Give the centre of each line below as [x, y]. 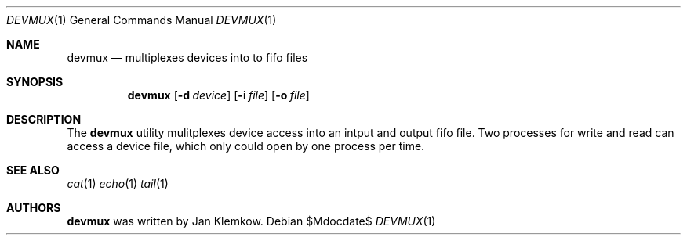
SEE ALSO [33, 170]
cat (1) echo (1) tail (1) [118, 183]
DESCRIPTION [44, 119]
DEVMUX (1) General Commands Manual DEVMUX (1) [142, 20]
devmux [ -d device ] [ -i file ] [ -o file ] [218, 95]
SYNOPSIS [35, 82]
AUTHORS [34, 208]
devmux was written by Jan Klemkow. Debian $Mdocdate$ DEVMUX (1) [251, 221]
